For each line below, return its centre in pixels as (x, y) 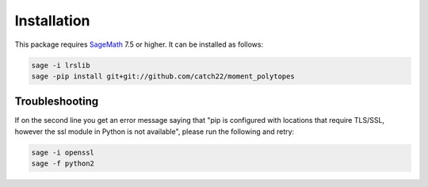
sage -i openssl (63, 152)
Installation (52, 21)
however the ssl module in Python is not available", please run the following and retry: (155, 132)
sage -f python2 (63, 164)
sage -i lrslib (61, 65)
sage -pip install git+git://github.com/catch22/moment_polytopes (163, 76)
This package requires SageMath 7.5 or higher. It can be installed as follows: (139, 44)
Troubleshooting (57, 102)
